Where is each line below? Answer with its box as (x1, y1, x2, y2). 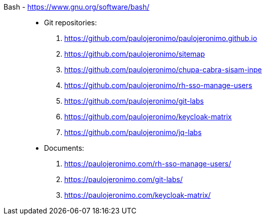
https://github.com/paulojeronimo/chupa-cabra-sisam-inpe (64, 65, 262, 74)
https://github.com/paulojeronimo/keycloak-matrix (64, 112, 232, 121)
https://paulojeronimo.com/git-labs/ (64, 175, 183, 184)
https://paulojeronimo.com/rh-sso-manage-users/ (64, 159, 231, 168)
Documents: (44, 144, 84, 152)
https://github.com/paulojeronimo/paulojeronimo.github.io (64, 34, 257, 42)
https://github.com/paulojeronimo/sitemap (64, 50, 205, 58)
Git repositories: (44, 18, 97, 27)
